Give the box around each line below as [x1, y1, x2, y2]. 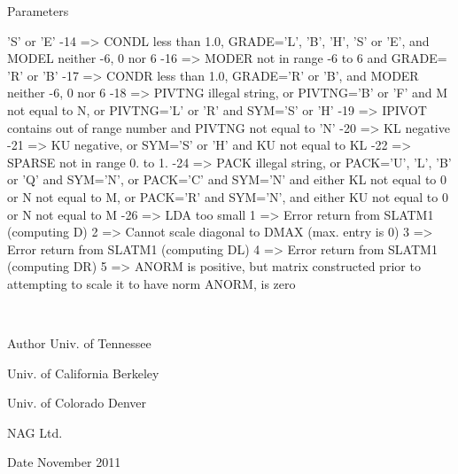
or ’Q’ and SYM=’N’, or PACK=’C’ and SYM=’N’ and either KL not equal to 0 [7, 170, 447, 189]
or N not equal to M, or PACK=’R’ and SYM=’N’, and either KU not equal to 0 [7, 187, 448, 206]
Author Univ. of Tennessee [7, 334, 151, 353]
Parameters [7, 2, 69, 19]
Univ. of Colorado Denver [7, 393, 147, 412]
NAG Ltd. [7, 423, 63, 441]
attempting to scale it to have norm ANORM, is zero [7, 274, 296, 292]
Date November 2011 [7, 453, 121, 471]
